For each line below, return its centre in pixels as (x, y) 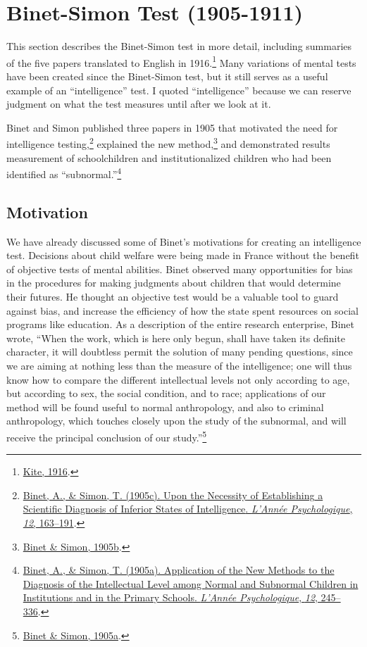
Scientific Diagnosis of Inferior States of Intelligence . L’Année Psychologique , (188, 509)
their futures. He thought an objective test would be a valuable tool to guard (173, 297)
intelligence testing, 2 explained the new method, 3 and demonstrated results (168, 143)
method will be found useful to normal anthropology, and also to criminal (165, 407)
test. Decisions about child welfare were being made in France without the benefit (183, 255)
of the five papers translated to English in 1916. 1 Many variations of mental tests (181, 61)
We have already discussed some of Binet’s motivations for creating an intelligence (184, 241)
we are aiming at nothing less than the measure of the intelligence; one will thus (179, 365)
